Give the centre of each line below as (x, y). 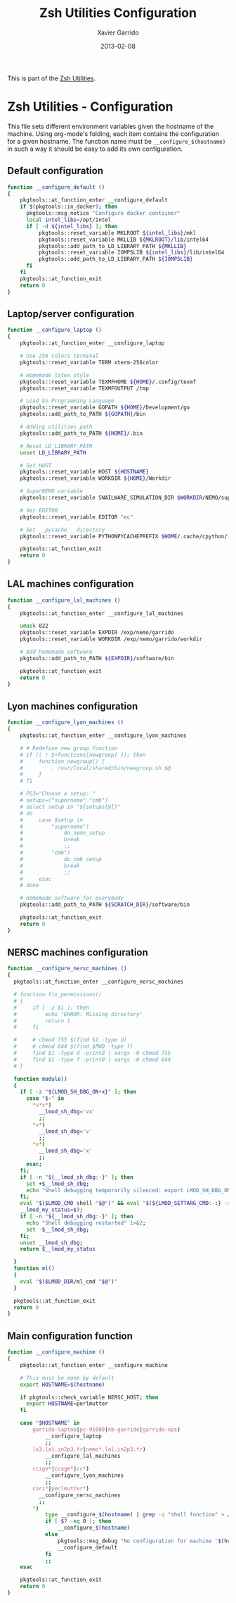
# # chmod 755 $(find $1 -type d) (71, 1040)
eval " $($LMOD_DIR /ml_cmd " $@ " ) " (69, 1281)
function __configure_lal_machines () (64, 600)
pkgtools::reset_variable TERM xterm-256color (89, 362)
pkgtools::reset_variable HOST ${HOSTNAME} (85, 472)
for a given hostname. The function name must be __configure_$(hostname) (117, 141)
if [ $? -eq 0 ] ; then (78, 1521)
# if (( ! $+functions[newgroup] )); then (83, 755)
